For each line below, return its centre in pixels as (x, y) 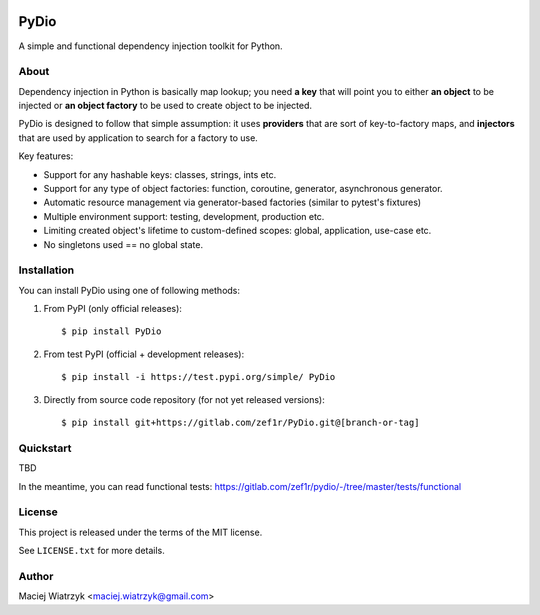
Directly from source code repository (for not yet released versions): (184, 399)
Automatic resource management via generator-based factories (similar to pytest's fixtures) (232, 202)
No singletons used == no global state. (123, 244)
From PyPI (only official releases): (112, 309)
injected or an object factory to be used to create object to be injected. (165, 106)
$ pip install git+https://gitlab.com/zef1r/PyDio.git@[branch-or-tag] (240, 423)
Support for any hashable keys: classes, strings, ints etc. (160, 174)
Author (36, 576)
